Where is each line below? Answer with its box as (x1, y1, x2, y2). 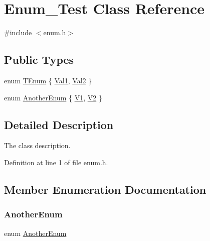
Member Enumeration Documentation (4, 181, 206, 197)
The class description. (4, 140, 71, 151)
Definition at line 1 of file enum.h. (4, 157, 108, 167)
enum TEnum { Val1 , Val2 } (4, 75, 92, 85)
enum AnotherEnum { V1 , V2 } (4, 92, 102, 102)
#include (4, 27, 32, 38)
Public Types (4, 52, 74, 67)
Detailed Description (4, 116, 114, 132)
